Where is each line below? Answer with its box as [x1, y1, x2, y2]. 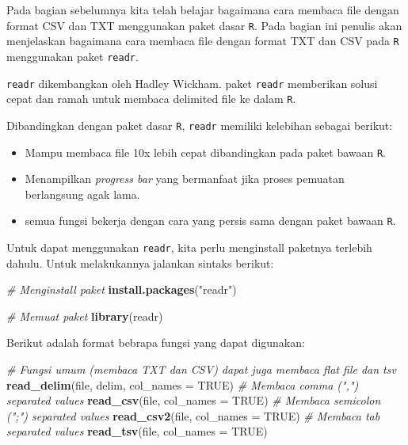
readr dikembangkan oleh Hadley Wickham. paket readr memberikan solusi [6, 74, 378, 91]
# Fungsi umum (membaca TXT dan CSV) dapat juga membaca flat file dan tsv [6, 361, 396, 378]
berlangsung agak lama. [25, 185, 140, 202]
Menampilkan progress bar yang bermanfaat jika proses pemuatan [25, 170, 345, 187]
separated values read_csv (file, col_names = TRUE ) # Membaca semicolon [6, 392, 381, 409]
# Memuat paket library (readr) [6, 307, 163, 324]
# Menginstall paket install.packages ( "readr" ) [6, 281, 237, 298]
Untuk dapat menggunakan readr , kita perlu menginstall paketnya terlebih [6, 239, 372, 256]
